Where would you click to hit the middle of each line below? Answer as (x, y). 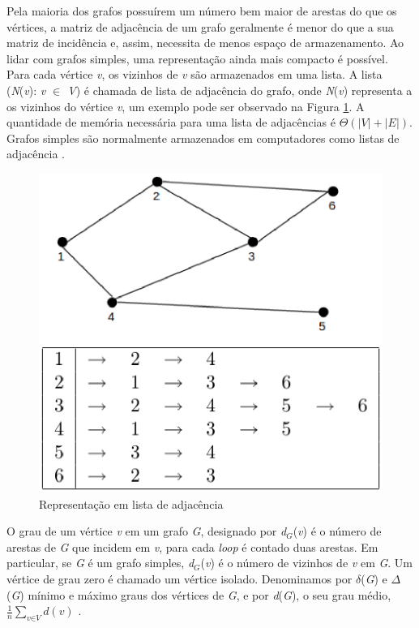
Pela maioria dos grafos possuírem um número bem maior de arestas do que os (202, 11)
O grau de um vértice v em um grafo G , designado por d (147, 531)
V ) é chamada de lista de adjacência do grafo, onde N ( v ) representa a (240, 90)
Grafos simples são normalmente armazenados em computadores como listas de (203, 138)
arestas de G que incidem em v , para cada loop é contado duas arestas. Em (192, 546)
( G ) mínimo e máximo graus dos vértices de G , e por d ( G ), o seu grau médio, (199, 594)
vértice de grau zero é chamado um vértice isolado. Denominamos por (180, 578)
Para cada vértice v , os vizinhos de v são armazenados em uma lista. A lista (195, 74)
